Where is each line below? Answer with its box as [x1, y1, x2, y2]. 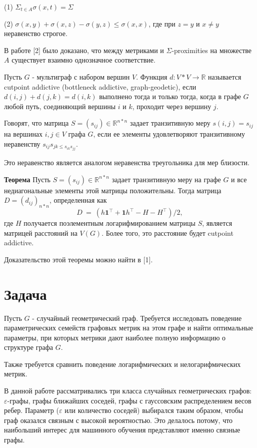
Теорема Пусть [4, 174, 50, 184]
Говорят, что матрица [4, 118, 69, 128]
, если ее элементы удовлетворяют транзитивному [93, 129, 245, 139]
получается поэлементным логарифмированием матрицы [23, 218, 195, 228]
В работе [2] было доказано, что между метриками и [4, 45, 164, 55]
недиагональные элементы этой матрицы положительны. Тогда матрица [4, 185, 221, 195]
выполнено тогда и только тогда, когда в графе [99, 91, 241, 102]
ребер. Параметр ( [4, 405, 59, 415]
